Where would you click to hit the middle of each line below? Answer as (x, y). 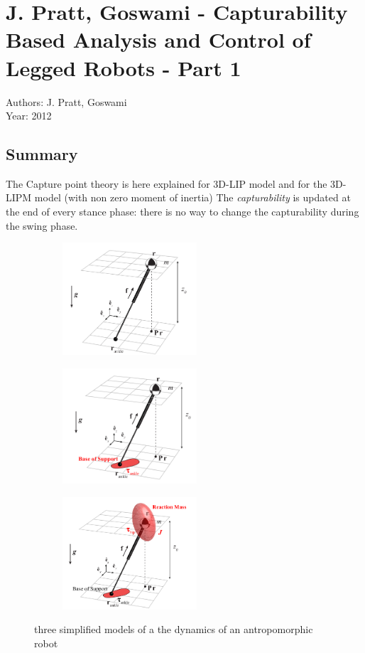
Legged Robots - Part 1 (124, 67)
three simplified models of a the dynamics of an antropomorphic (174, 629)
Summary (42, 154)
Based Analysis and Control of (158, 39)
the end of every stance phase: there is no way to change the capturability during (182, 212)
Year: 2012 (29, 116)
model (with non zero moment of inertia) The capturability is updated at (192, 197)
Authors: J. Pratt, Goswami (66, 101)
